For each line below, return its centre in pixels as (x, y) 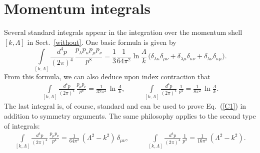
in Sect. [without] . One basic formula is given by (102, 42)
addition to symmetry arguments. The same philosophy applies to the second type (130, 116)
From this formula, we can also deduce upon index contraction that (107, 76)
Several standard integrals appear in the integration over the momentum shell (123, 32)
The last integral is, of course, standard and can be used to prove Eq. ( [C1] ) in (125, 106)
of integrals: (22, 125)
